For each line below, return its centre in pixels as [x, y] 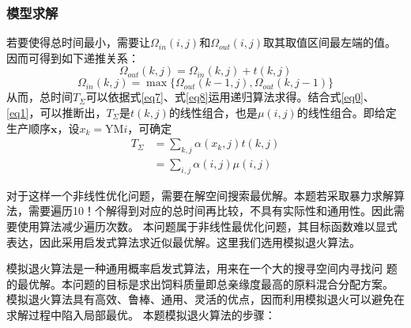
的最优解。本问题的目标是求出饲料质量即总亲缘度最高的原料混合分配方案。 [200, 283]
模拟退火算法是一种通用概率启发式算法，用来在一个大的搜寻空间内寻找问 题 [202, 268]
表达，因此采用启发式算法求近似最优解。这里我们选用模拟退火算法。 [183, 241]
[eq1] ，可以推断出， [57, 112]
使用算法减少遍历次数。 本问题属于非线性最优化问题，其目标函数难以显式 [207, 226]
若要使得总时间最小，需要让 [78, 42]
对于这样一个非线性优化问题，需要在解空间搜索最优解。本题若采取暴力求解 [200, 195]
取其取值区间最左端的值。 [330, 42]
